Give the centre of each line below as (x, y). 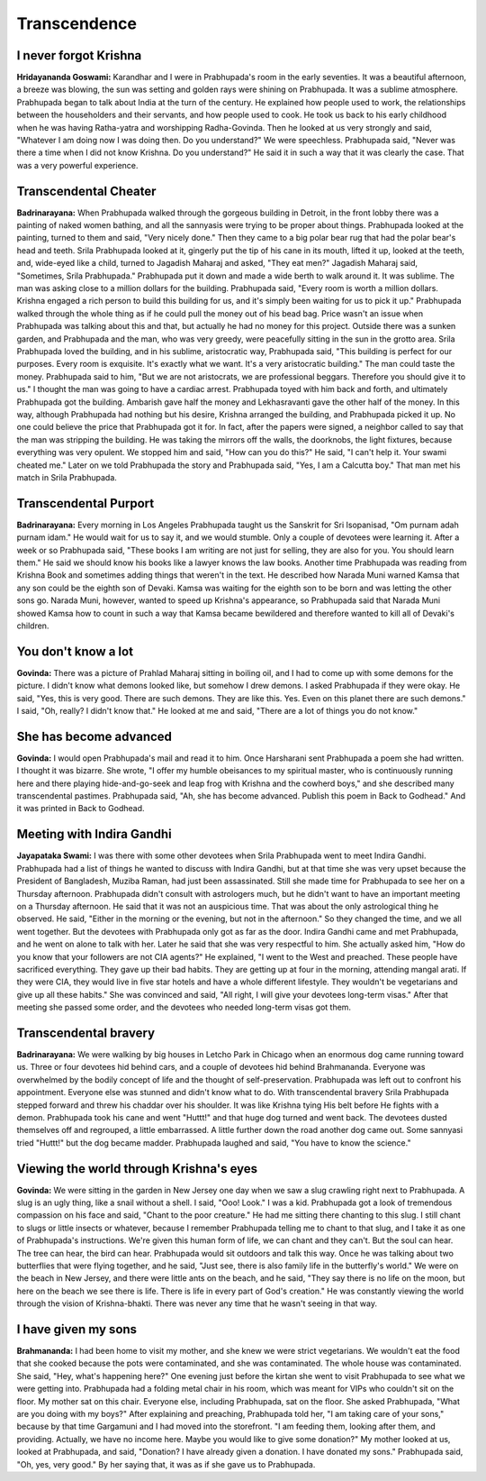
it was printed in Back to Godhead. (81, 809)
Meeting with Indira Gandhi (94, 834)
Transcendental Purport (85, 503)
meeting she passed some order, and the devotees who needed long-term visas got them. (184, 1007)
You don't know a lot (75, 651)
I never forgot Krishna (79, 55)
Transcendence (76, 23)
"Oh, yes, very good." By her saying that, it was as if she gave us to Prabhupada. (166, 1464)
